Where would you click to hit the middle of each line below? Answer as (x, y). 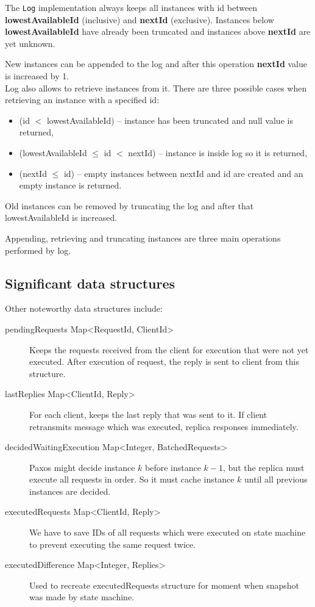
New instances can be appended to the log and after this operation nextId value (156, 64)
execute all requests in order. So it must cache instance (132, 479)
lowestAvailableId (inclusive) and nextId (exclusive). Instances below (140, 19)
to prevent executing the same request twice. (113, 544)
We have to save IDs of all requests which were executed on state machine (168, 532)
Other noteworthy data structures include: (84, 308)
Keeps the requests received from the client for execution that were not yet (169, 349)
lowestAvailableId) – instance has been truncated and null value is (170, 120)
